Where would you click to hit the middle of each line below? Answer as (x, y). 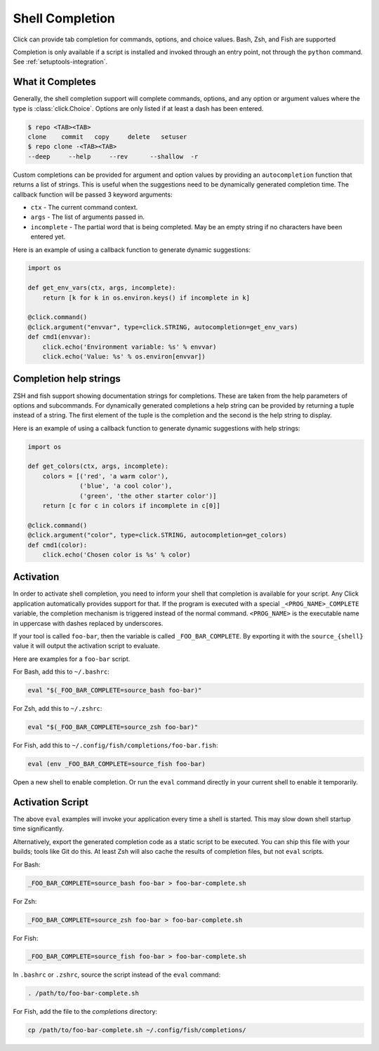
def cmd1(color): (58, 545)
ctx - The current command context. (84, 207)
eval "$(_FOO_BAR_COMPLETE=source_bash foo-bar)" (115, 690)
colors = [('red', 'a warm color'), (105, 476)
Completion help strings (67, 379)
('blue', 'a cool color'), (126, 486)
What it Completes (54, 82)
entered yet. (48, 237)
